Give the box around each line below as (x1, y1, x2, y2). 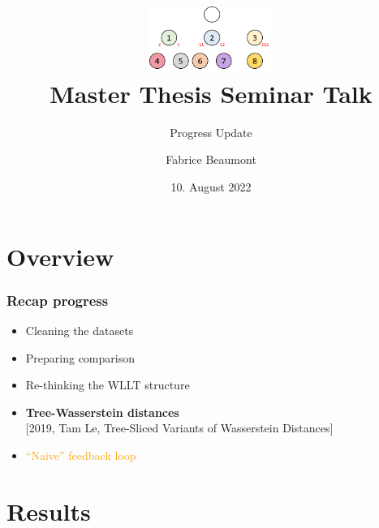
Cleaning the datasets (25, 322, 134, 339)
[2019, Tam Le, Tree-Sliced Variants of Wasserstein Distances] (25, 419, 334, 436)
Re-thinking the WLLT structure (25, 376, 190, 393)
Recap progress (6, 290, 109, 310)
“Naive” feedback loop (25, 447, 136, 464)
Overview (6, 239, 114, 273)
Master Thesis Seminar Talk (50, 76, 373, 109)
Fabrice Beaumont (166, 151, 256, 168)
